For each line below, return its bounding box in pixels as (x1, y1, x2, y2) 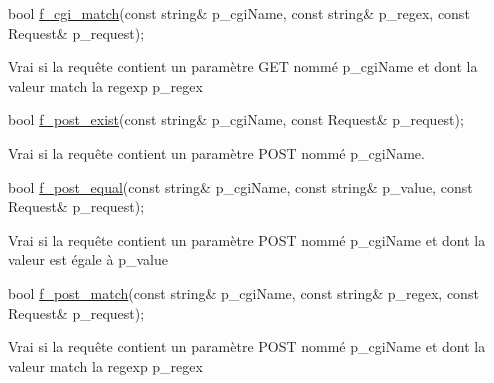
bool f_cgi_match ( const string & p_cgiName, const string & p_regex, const (8, 3, 470, 23)
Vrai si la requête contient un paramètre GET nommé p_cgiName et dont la (8, 56, 478, 77)
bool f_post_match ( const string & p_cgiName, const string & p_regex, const (8, 282, 479, 303)
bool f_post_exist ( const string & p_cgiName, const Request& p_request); (8, 109, 464, 130)
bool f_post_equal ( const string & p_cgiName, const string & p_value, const (8, 176, 473, 197)
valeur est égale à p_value (8, 249, 168, 270)
